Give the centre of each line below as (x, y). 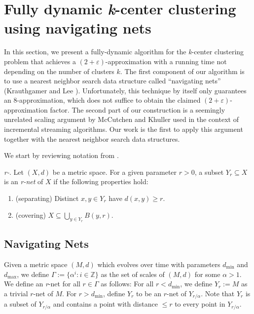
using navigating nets (78, 28)
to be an (149, 293)
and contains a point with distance (105, 304)
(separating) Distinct (47, 198)
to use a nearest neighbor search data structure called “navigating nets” (112, 81)
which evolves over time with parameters (159, 264)
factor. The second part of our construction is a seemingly (138, 109)
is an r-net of (24, 181)
